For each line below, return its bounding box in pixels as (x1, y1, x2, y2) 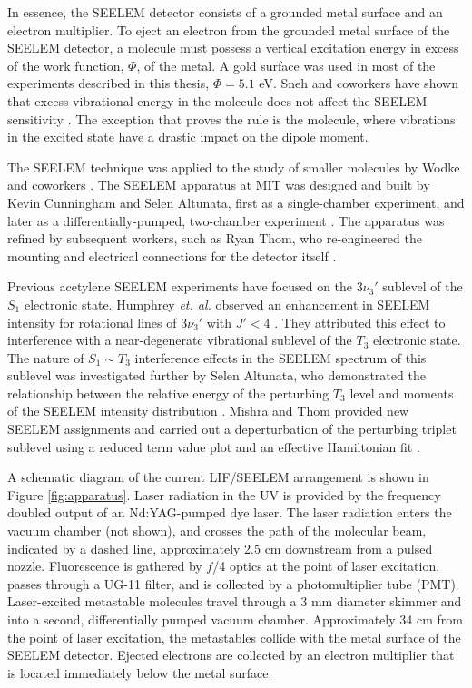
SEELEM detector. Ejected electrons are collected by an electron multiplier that (7, 645, 455, 664)
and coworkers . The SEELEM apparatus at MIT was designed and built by (7, 175, 430, 194)
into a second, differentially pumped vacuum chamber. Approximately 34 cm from (7, 610, 463, 628)
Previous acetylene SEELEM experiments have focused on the (7, 277, 353, 296)
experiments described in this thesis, (7, 74, 210, 93)
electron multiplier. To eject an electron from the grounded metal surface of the (7, 20, 450, 39)
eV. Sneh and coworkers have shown (259, 74, 458, 93)
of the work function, (7, 55, 124, 74)
